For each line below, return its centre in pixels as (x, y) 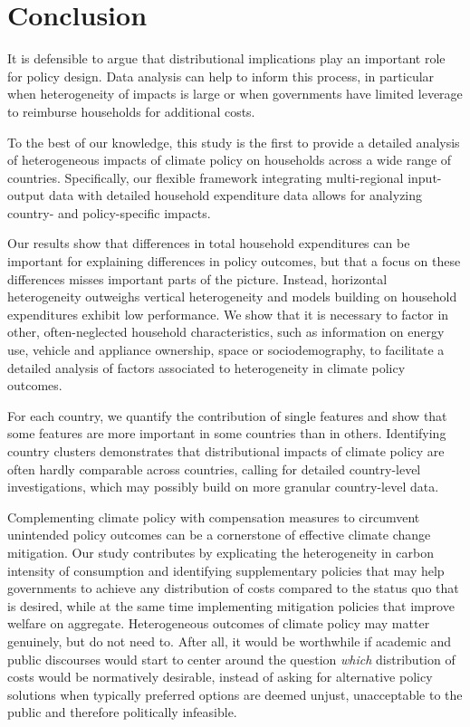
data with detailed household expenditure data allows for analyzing (235, 195)
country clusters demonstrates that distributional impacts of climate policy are (226, 451)
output (26, 195)
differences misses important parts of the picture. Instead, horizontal (197, 278)
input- (425, 177)
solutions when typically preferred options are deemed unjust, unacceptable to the (235, 694)
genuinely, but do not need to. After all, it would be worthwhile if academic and (230, 641)
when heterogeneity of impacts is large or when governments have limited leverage (235, 94)
